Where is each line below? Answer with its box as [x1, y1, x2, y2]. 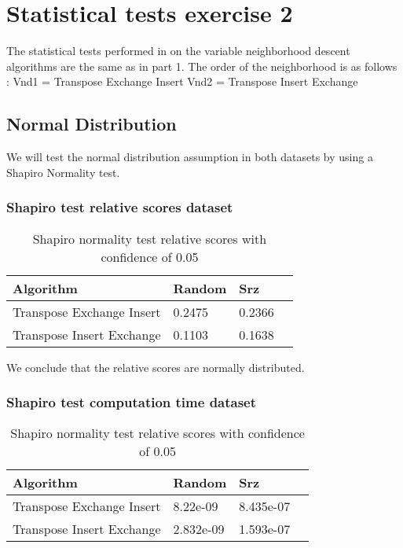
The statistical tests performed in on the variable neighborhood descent [6, 42, 350, 59]
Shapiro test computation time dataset [6, 392, 257, 412]
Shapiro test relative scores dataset [6, 197, 233, 217]
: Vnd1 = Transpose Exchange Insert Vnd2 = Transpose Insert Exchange [6, 73, 358, 90]
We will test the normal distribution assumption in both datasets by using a [6, 149, 373, 165]
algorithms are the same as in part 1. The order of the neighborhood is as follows [6, 57, 398, 74]
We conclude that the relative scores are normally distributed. [6, 359, 305, 375]
